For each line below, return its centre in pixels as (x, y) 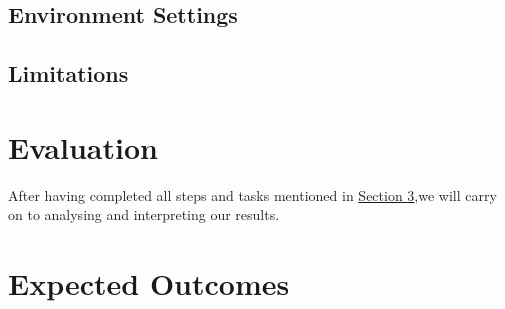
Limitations (68, 73)
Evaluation (83, 146)
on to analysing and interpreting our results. (144, 214)
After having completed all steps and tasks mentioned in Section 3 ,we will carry (252, 194)
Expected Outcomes (149, 283)
